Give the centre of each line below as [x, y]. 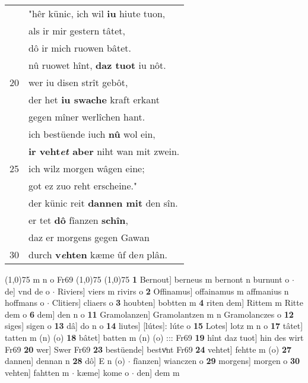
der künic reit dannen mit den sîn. [103, 203]
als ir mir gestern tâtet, [77, 31]
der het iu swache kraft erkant [94, 99]
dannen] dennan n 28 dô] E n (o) [65, 361]
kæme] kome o [103, 372]
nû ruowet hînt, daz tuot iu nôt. [97, 65]
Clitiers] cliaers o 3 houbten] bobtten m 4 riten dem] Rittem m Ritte [177, 303]
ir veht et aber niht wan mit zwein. [104, 151]
